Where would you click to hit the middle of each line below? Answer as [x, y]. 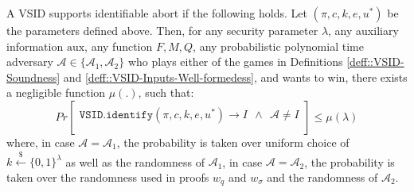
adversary [30, 61]
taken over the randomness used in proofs [108, 177]
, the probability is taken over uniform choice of [233, 142]
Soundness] [33, 77]
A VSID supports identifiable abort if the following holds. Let [157, 13]
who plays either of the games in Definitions [235, 61]
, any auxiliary [363, 30]
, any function [119, 46]
